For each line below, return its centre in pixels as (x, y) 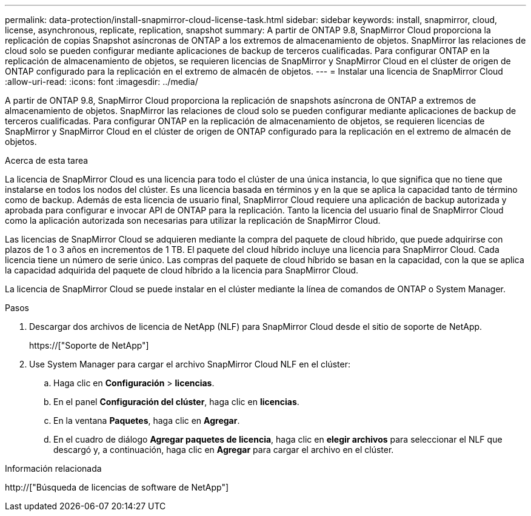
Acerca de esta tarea (47, 160)
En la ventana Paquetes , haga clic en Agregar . (147, 421)
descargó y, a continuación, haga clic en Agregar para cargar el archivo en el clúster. (224, 450)
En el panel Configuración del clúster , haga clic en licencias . (176, 402)
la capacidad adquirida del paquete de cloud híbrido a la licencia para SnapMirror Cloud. (182, 270)
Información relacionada (53, 468)
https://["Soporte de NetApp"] (89, 345)
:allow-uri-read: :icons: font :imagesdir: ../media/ (102, 82)
